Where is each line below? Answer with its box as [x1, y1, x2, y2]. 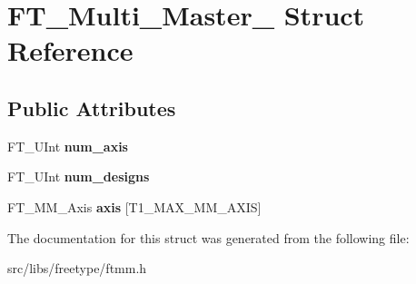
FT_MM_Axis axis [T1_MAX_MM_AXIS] [7, 197, 262, 216]
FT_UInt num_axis [7, 136, 128, 155]
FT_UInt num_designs [7, 167, 150, 186]
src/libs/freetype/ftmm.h [7, 259, 147, 278]
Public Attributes [7, 93, 176, 122]
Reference [7, 32, 134, 69]
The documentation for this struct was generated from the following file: [7, 228, 410, 247]
